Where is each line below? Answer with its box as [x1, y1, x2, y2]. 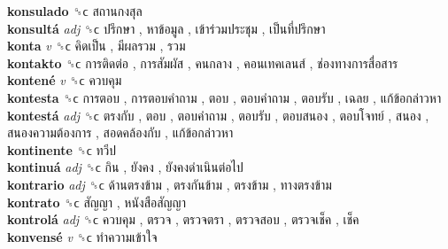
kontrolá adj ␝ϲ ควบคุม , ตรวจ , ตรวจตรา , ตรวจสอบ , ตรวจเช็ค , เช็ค [7, 210, 359, 229]
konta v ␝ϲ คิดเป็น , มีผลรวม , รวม [7, 36, 186, 55]
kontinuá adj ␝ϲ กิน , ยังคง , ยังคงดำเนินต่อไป [7, 158, 243, 176]
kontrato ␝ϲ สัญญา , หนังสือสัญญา [7, 192, 186, 211]
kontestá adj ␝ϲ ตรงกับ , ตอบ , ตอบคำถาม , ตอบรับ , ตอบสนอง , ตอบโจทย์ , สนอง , [7, 105, 429, 124]
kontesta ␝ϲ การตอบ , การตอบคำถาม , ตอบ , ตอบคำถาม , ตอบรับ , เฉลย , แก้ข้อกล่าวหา [7, 88, 442, 106]
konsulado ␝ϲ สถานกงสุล [7, 2, 143, 19]
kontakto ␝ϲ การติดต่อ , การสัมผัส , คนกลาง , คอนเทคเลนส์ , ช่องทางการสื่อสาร [7, 53, 398, 72]
